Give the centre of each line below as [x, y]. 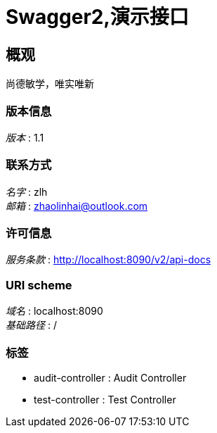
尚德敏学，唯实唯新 [50, 84]
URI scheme [39, 285]
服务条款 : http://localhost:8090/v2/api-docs [108, 260]
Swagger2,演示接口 [97, 17]
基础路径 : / [31, 325]
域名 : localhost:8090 [54, 311]
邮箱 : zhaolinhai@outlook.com [77, 206]
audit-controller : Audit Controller [110, 377]
